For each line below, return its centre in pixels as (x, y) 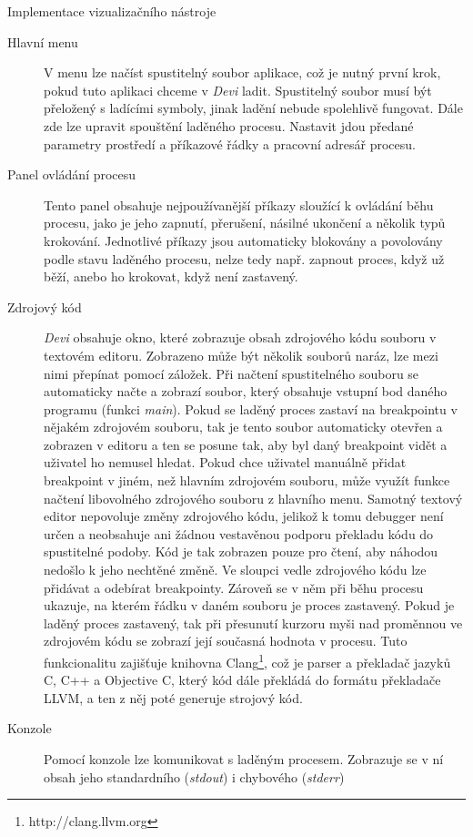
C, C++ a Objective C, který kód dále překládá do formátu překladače (242, 680)
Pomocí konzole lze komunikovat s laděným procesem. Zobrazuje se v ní (244, 759)
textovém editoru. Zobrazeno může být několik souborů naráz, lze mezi (241, 355)
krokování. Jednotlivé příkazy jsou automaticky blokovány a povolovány (243, 240)
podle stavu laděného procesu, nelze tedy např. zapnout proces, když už (244, 258)
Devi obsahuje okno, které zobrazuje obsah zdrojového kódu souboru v (240, 337)
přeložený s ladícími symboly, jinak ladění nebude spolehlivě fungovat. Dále (253, 108)
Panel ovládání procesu (72, 174)
